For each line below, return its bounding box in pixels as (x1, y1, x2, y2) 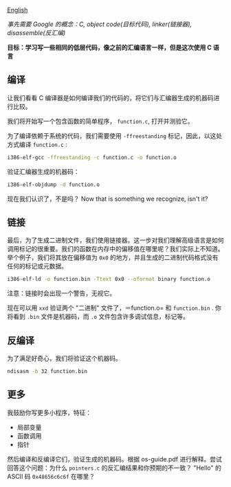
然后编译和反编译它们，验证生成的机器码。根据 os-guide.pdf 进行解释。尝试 (7, 455, 222, 463)
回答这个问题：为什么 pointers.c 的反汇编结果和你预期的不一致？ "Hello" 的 (7, 464, 221, 472)
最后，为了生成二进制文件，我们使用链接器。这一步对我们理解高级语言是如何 (7, 236, 224, 244)
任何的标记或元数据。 (7, 262, 67, 270)
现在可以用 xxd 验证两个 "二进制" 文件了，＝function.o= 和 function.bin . (7, 304, 214, 312)
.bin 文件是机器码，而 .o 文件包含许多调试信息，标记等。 (26, 312, 189, 321)
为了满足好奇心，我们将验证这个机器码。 (7, 355, 122, 363)
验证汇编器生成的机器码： (7, 167, 80, 175)
